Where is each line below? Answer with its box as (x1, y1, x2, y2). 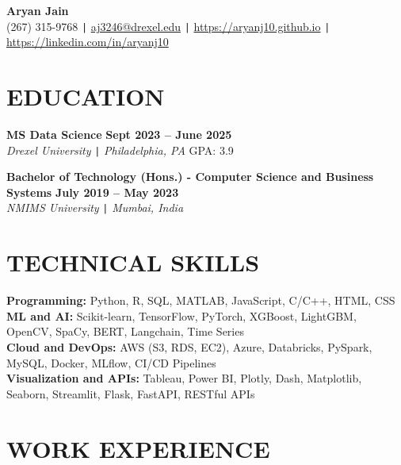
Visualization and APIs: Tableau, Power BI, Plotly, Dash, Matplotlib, (6, 370, 362, 386)
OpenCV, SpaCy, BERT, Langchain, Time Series (6, 323, 244, 340)
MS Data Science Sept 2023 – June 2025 (6, 125, 232, 142)
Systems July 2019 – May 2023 (6, 183, 179, 200)
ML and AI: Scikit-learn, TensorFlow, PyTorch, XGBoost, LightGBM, (6, 307, 357, 324)
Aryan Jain (6, 2, 69, 18)
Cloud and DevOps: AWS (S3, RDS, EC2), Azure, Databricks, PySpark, (6, 338, 372, 355)
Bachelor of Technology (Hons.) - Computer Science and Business (6, 168, 374, 185)
